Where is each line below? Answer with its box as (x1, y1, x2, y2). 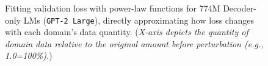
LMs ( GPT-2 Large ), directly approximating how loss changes (23, 13, 254, 26)
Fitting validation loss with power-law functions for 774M (5, 2, 220, 14)
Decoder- (223, 2, 256, 14)
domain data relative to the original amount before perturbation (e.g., (5, 37, 264, 50)
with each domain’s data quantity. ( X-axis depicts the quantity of (5, 25, 248, 38)
